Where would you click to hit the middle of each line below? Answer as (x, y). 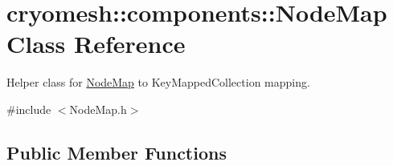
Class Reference (96, 44)
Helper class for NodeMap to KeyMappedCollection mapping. (158, 82)
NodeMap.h (98, 109)
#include (29, 109)
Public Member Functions (117, 152)
